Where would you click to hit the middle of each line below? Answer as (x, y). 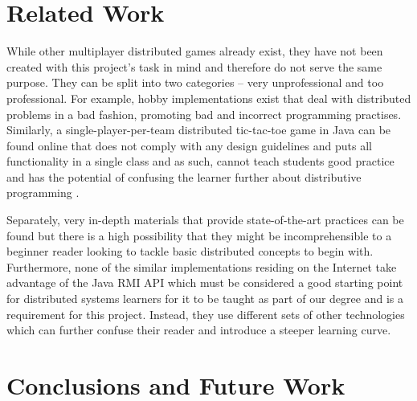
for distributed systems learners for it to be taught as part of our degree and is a (205, 299)
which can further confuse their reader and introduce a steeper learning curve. (199, 330)
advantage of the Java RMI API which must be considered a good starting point (205, 282)
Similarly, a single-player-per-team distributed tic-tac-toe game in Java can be (199, 130)
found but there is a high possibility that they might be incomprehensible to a (199, 235)
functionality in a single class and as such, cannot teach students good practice (200, 161)
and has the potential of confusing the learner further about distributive (184, 176)
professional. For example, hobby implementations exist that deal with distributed (209, 98)
